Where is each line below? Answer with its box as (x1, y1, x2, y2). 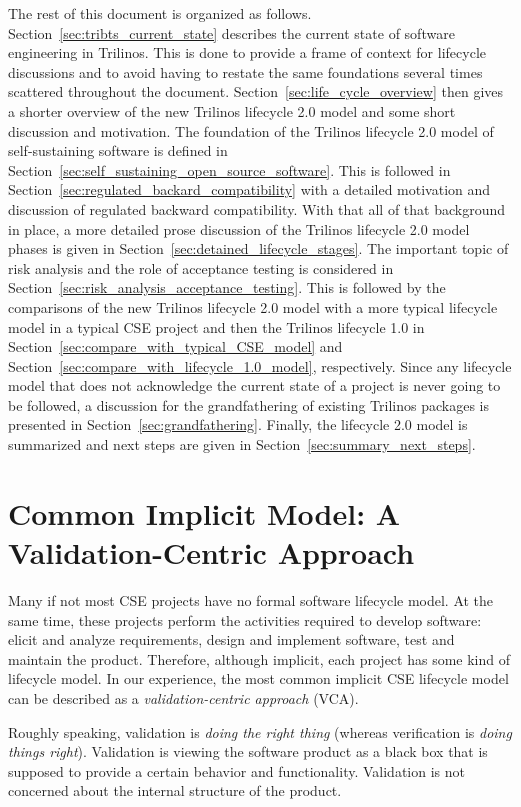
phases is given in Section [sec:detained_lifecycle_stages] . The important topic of (8, 238, 509, 259)
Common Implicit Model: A (8, 492, 401, 533)
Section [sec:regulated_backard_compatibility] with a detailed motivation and (8, 179, 491, 200)
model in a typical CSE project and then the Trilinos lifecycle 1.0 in (8, 316, 425, 337)
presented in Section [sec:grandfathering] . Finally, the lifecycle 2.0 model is (8, 414, 468, 435)
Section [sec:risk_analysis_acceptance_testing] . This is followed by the (8, 277, 446, 298)
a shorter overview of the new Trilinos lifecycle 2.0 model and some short (8, 100, 456, 121)
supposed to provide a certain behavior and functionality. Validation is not (8, 760, 465, 781)
